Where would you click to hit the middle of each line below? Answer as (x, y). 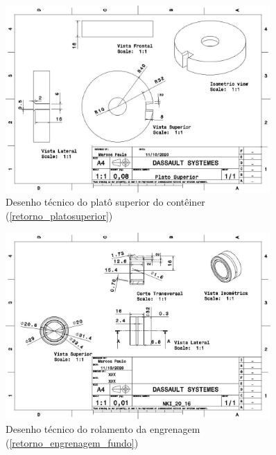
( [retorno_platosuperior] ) (59, 215)
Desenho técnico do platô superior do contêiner (105, 202)
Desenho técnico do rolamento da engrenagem (103, 428)
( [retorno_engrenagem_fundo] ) (72, 442)
